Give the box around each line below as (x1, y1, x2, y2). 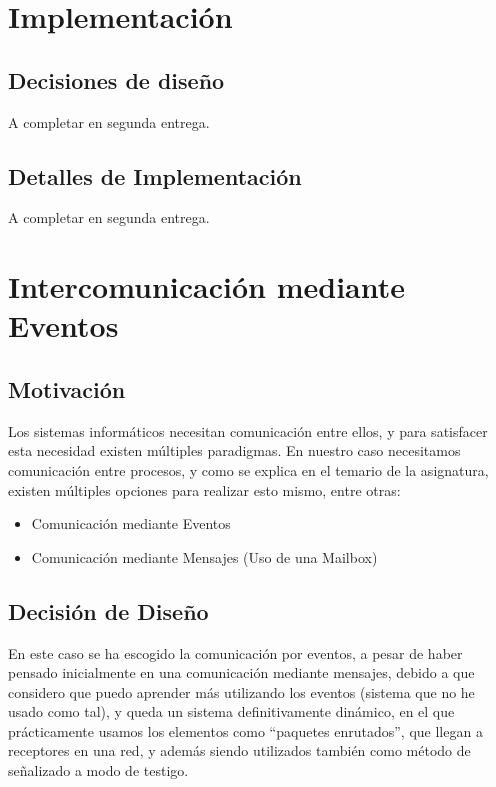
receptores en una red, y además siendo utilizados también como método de (8, 740, 471, 761)
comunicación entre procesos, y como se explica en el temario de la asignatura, (8, 459, 489, 480)
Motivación (8, 373, 126, 404)
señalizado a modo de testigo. (8, 760, 189, 781)
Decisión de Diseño (8, 595, 209, 626)
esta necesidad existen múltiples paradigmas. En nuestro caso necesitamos (8, 440, 461, 461)
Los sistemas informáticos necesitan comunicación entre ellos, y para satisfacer (8, 420, 488, 441)
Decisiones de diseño (8, 64, 225, 95)
